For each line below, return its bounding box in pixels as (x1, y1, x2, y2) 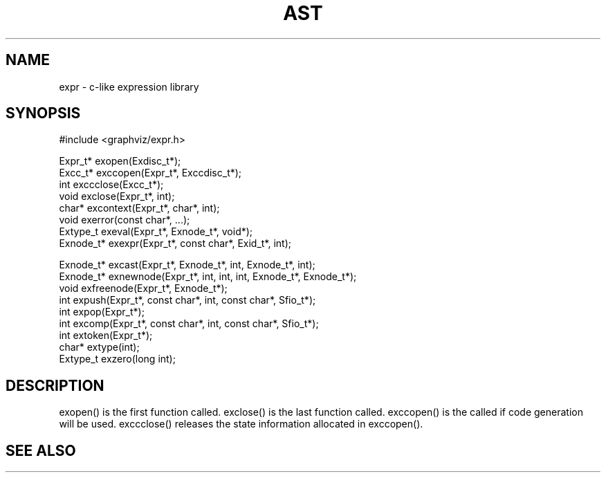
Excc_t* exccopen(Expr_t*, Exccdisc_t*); (59, 167, 242, 179)
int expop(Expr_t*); (59, 306, 145, 318)
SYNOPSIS (6, 104, 81, 122)
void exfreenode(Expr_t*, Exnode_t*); (59, 282, 228, 295)
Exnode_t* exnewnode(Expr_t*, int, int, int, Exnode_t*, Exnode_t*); (59, 270, 357, 283)
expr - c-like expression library (59, 80, 199, 93)
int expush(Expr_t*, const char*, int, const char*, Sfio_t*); (59, 294, 316, 306)
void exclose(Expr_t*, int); (59, 190, 175, 203)
